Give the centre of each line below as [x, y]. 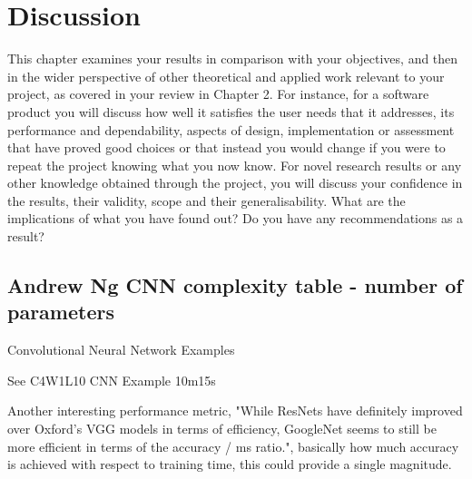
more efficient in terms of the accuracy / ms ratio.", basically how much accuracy [233, 446]
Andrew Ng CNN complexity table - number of [235, 285]
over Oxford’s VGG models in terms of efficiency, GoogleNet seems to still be [222, 429]
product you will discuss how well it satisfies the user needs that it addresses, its [231, 111]
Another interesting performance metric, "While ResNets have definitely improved [235, 411]
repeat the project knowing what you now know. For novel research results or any [235, 165]
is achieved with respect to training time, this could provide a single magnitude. [230, 464]
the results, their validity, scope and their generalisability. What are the [206, 200]
